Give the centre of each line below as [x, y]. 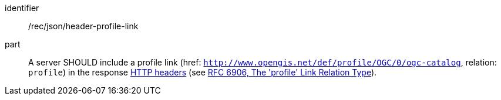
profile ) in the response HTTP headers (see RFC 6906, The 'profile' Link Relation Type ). [203, 72]
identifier [22, 8]
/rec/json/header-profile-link [83, 26]
